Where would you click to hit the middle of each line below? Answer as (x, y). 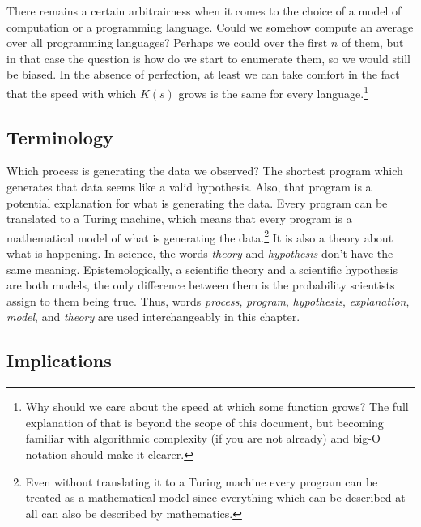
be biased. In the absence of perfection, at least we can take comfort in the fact (203, 74)
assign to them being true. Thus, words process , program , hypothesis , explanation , (208, 300)
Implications (59, 360)
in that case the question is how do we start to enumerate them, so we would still (209, 58)
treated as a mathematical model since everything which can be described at (215, 497)
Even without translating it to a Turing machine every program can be (202, 481)
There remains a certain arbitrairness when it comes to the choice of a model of (204, 11)
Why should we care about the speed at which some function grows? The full (217, 407)
